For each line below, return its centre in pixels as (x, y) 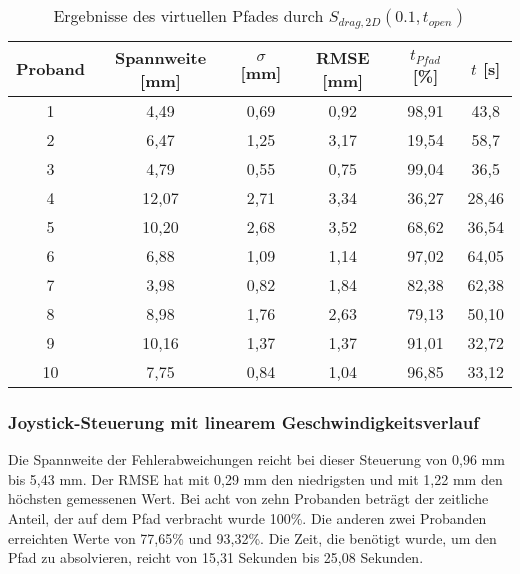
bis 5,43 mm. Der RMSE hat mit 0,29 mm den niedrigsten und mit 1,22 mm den (255, 478)
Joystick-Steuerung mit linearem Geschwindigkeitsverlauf (244, 421)
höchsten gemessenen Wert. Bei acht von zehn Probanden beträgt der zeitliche (248, 498)
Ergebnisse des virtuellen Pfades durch (188, 15)
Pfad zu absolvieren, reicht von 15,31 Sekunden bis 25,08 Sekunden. (216, 557)
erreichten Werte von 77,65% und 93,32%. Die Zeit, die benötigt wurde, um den (252, 537)
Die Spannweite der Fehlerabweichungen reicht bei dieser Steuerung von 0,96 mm (256, 459)
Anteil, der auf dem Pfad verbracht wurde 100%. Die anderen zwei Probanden (247, 517)
